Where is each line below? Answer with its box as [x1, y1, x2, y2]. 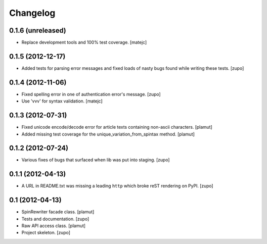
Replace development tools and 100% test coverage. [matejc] [21, 40, 147, 46]
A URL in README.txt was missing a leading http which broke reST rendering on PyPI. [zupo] [21, 183, 214, 189]
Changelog [9, 7, 55, 18]
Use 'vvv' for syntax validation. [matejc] [21, 98, 103, 104]
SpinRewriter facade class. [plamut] [21, 209, 94, 215]
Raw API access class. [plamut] [21, 223, 86, 229]
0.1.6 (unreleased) [9, 26, 66, 35]
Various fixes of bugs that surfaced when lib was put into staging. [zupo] [21, 157, 170, 163]
